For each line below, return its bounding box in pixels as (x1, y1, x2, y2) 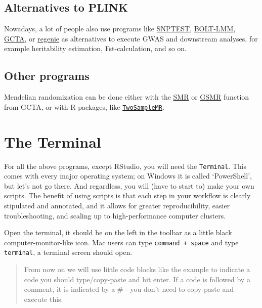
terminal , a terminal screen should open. (4, 247, 133, 257)
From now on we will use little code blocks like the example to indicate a (24, 264, 250, 275)
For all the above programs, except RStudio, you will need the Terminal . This (4, 160, 247, 171)
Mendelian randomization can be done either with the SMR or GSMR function (4, 92, 249, 102)
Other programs (4, 68, 90, 83)
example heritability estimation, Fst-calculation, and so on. (4, 43, 187, 54)
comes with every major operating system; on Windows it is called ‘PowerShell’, (4, 170, 252, 181)
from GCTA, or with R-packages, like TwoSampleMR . (4, 101, 164, 112)
